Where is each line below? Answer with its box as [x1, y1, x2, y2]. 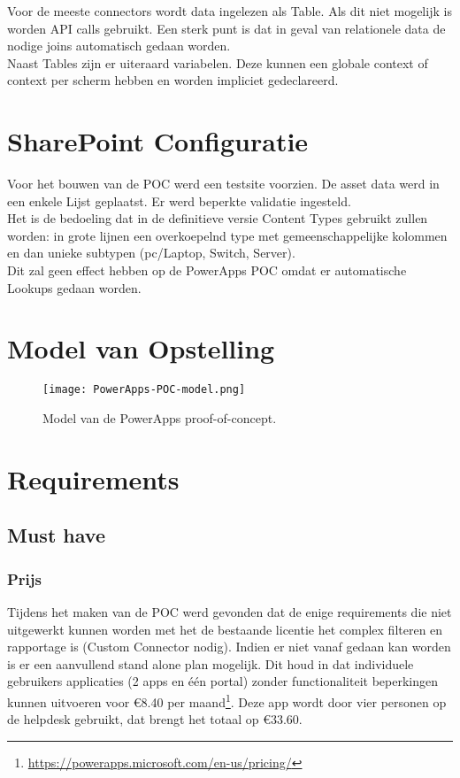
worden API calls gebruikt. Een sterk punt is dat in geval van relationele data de [7, 19, 446, 37]
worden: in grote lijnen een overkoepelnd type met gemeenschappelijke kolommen [7, 226, 448, 244]
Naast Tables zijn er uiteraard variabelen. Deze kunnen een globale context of [7, 53, 428, 72]
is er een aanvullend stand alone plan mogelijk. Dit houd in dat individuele [7, 654, 414, 673]
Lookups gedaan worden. [7, 278, 142, 297]
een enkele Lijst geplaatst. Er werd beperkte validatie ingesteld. [7, 191, 351, 210]
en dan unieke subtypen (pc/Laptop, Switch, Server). [7, 243, 295, 262]
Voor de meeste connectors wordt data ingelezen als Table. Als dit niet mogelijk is [7, 2, 452, 19]
